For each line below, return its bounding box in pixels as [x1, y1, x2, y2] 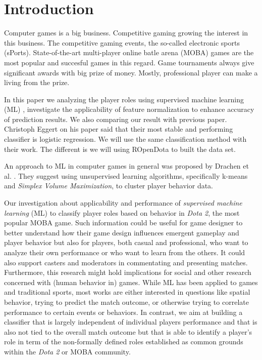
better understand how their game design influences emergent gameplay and [4, 227, 239, 237]
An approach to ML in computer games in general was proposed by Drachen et [4, 161, 249, 171]
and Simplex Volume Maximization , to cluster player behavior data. [4, 180, 214, 191]
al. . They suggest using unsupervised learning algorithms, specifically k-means [4, 170, 248, 181]
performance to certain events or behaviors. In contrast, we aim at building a [4, 306, 243, 317]
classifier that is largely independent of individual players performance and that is [4, 316, 257, 327]
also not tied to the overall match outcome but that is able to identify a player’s [4, 326, 252, 337]
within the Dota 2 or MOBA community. [4, 346, 131, 356]
